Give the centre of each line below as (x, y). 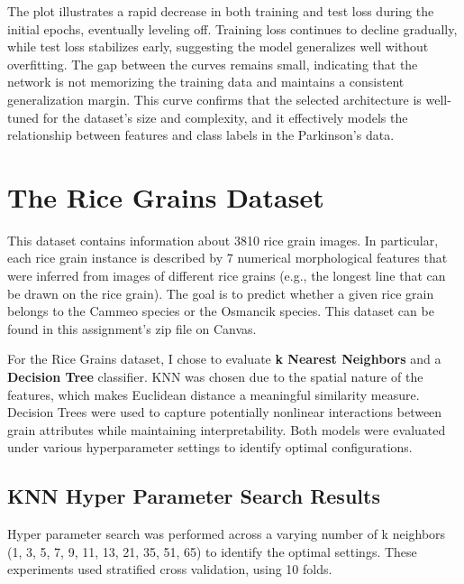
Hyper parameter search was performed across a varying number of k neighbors (227, 534)
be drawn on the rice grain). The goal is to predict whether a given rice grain (221, 293)
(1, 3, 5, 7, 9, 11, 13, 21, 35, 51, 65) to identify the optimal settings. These (212, 551)
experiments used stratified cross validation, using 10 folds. (170, 569)
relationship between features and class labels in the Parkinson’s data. (201, 135)
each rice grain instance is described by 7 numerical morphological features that (227, 258)
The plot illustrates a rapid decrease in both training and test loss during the (221, 11)
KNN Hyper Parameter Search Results (194, 496)
